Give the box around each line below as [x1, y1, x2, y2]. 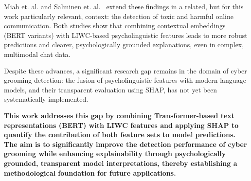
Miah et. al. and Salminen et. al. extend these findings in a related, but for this [4, 1, 244, 11]
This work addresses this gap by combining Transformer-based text [4, 110, 235, 120]
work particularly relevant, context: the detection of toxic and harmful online [4, 11, 233, 21]
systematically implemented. [4, 94, 89, 104]
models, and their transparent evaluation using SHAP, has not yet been [4, 84, 217, 94]
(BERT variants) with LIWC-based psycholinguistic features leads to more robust [4, 30, 248, 40]
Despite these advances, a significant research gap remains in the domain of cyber [4, 65, 247, 75]
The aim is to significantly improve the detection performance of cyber [4, 139, 247, 149]
